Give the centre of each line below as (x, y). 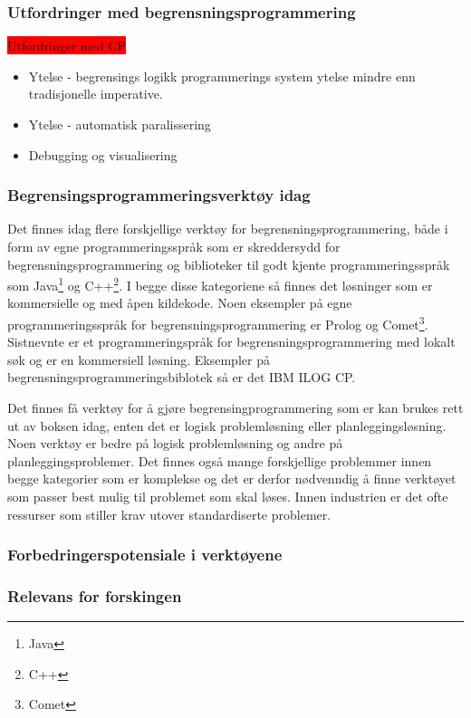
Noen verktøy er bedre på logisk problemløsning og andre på (175, 443)
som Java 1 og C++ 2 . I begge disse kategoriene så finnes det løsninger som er (220, 284)
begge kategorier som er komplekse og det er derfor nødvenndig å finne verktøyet (232, 479)
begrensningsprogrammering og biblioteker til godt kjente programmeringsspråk (229, 264)
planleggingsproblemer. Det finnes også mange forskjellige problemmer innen (220, 460)
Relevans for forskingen (95, 595)
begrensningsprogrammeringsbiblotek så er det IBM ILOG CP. (182, 377)
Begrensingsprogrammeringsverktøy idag (159, 195)
